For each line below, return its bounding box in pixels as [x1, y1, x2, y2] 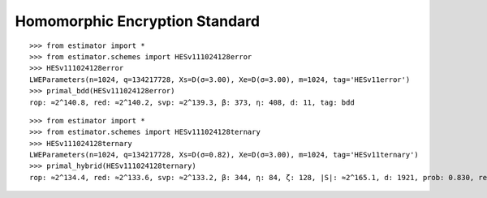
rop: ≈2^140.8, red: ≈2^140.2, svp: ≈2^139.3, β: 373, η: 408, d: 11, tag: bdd [29, 97, 355, 107]
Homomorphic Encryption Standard [15, 12, 260, 30]
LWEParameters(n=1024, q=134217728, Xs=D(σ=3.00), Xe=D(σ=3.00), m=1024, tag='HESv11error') [29, 75, 411, 84]
